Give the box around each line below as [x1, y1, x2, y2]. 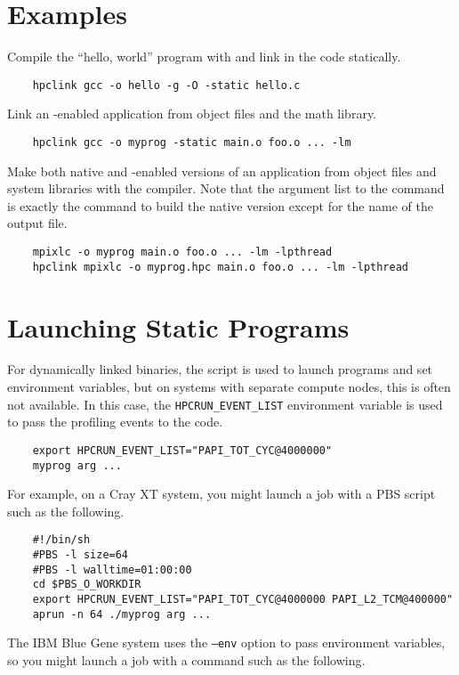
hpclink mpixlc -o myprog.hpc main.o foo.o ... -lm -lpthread [32, 260, 409, 273]
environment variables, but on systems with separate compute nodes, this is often [7, 378, 451, 396]
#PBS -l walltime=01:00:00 [32, 563, 192, 576]
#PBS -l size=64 [32, 549, 129, 562]
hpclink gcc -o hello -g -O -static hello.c [32, 78, 301, 92]
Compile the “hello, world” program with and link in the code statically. [7, 47, 401, 66]
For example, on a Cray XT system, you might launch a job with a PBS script [7, 484, 436, 503]
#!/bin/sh [32, 533, 91, 547]
